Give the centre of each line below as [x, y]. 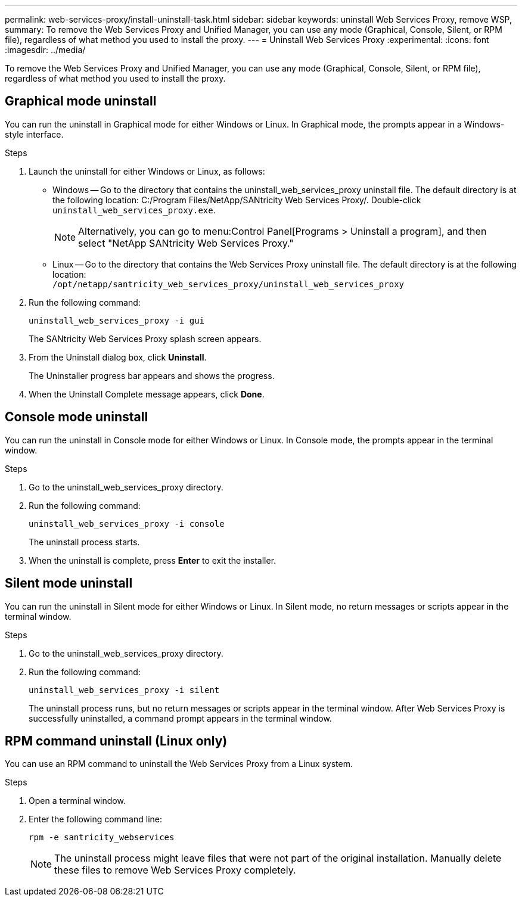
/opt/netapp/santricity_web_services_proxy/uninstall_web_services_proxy [229, 284]
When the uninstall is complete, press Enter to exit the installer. [153, 560]
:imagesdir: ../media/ [45, 50]
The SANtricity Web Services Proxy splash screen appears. [145, 338]
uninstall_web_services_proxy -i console [127, 523]
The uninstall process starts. [84, 542]
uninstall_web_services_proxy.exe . [134, 210]
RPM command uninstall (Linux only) [116, 741]
